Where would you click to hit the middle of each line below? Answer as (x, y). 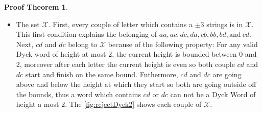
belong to (83, 44)
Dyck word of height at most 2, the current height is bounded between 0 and (136, 54)
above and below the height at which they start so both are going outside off (136, 84)
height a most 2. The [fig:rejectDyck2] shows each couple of (109, 104)
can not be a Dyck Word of (213, 94)
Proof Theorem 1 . (36, 7)
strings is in (225, 24)
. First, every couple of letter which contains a (121, 24)
